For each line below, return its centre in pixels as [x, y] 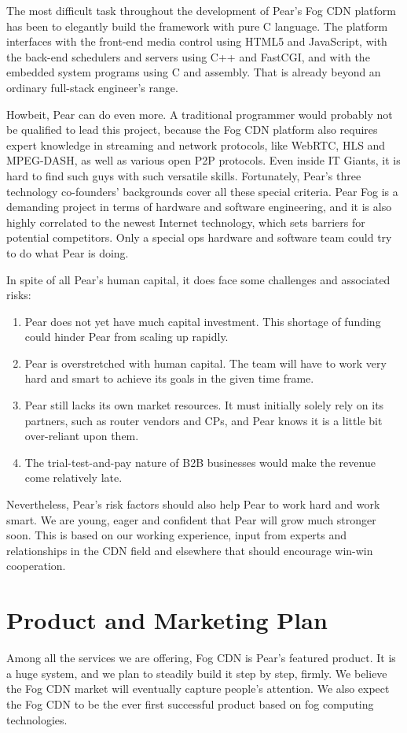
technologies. [37, 719]
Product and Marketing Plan [167, 620]
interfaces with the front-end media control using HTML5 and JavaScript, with [197, 41]
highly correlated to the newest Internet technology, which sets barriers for [186, 222]
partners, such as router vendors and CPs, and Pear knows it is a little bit [203, 420]
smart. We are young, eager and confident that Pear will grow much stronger [191, 519]
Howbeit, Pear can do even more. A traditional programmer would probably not [200, 114]
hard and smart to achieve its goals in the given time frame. [169, 378]
